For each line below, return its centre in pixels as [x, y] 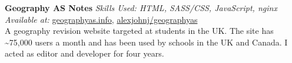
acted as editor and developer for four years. [84, 53]
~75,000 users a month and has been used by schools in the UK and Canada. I [146, 42]
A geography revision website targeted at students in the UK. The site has [139, 31]
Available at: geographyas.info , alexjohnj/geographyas [101, 19]
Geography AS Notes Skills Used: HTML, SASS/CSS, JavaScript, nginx [141, 8]
